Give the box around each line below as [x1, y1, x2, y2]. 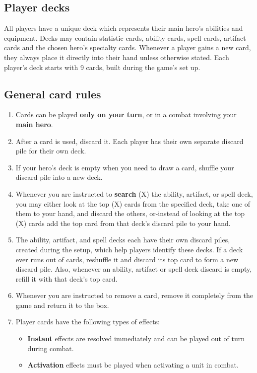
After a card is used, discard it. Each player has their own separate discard [15, 136, 244, 146]
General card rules [4, 86, 101, 101]
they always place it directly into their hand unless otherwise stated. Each [4, 52, 229, 62]
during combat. [27, 343, 74, 353]
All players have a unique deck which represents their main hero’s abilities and [4, 23, 243, 33]
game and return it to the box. [15, 299, 109, 310]
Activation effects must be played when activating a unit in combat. [27, 360, 239, 370]
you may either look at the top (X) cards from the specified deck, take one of [15, 198, 251, 209]
